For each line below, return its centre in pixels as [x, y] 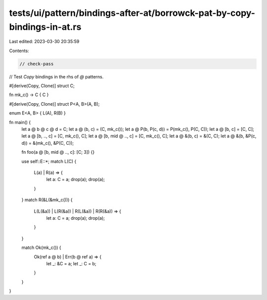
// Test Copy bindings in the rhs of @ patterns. [56, 76]
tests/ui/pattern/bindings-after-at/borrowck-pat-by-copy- [132, 13]
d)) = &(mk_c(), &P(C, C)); [48, 143]
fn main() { [20, 122]
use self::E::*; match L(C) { [49, 161]
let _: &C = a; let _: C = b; [71, 263]
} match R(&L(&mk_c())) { [47, 200]
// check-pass [37, 64]
